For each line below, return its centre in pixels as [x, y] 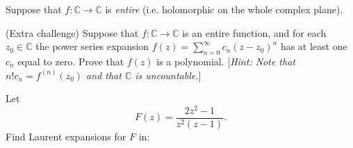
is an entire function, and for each [254, 32]
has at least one [314, 46]
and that [104, 75]
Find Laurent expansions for [66, 136]
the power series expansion [92, 46]
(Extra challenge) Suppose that [72, 32]
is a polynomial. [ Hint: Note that [226, 61]
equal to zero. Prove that [71, 61]
